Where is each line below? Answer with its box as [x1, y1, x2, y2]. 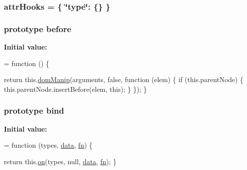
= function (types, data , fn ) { [4, 140, 93, 150]
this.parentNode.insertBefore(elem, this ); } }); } [4, 84, 147, 94]
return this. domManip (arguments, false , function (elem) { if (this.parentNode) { [4, 74, 244, 85]
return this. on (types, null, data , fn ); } [4, 156, 116, 166]
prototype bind [4, 104, 64, 117]
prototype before [4, 22, 72, 34]
